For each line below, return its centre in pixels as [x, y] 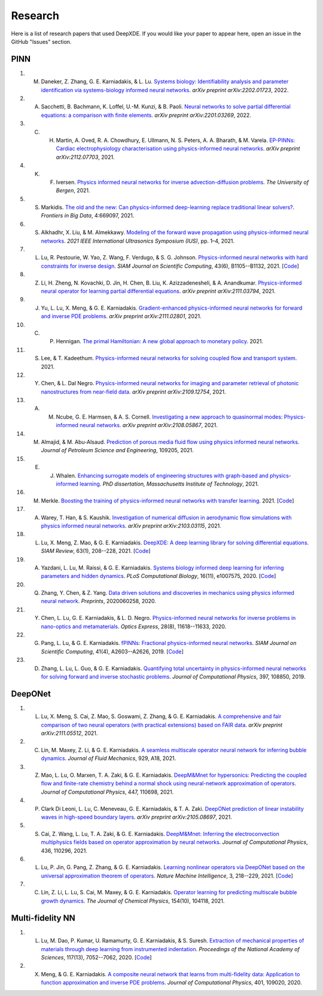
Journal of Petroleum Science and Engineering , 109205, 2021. [117, 450]
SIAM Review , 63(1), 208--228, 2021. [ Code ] [96, 551]
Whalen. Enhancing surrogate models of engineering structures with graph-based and [162, 476]
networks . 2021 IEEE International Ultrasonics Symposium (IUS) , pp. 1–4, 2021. [138, 241]
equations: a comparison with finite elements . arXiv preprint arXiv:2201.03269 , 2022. [146, 115]
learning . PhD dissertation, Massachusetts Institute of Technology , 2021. [170, 484]
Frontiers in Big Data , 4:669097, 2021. [88, 216]
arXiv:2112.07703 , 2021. [85, 157]
